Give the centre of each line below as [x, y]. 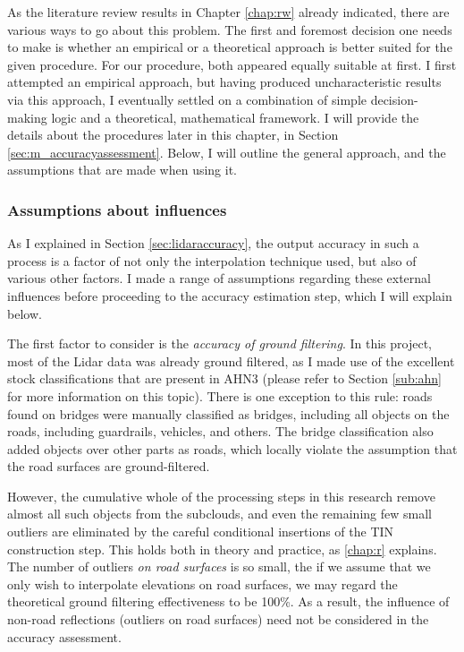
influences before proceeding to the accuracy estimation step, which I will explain [230, 295]
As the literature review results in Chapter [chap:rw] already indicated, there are [228, 12]
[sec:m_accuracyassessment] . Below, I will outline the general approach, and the [227, 152]
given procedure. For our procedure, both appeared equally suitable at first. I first [232, 64]
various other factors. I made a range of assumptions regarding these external [219, 278]
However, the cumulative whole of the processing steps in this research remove [221, 496]
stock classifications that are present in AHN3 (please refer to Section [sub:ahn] [225, 378]
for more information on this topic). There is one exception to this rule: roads [220, 395]
